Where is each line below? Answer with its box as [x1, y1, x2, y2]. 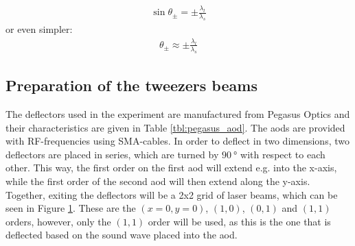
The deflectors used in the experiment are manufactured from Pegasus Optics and [5, 106, 350, 121]
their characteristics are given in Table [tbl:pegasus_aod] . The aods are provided [5, 120, 345, 134]
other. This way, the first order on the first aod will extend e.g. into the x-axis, [5, 160, 337, 175]
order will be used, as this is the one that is [148, 214, 331, 228]
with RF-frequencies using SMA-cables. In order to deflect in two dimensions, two [5, 134, 350, 148]
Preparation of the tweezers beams [5, 75, 257, 96]
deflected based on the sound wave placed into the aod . [5, 227, 238, 242]
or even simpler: [5, 22, 73, 36]
